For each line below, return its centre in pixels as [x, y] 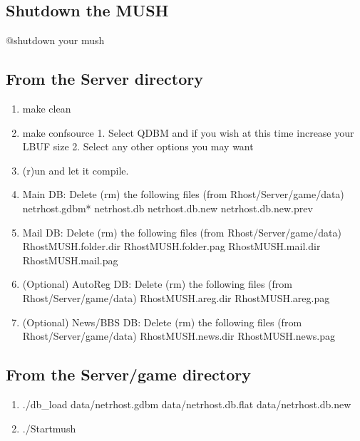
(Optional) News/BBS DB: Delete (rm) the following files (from [162, 322]
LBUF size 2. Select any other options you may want [138, 146]
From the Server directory [104, 79]
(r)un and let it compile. [76, 170]
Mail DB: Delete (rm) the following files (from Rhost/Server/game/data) [182, 232]
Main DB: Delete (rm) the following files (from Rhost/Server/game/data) [183, 194]
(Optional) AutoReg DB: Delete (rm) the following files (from [157, 284]
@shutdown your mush [55, 40]
